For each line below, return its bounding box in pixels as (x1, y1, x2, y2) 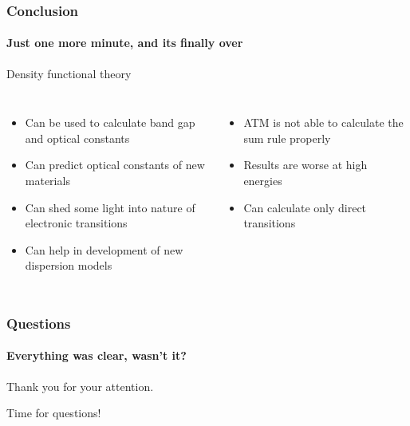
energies (243, 172, 282, 189)
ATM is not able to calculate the (243, 114, 404, 131)
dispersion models (25, 257, 112, 274)
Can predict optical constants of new (25, 156, 205, 173)
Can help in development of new (25, 241, 183, 258)
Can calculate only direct (243, 199, 367, 215)
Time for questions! (6, 404, 101, 421)
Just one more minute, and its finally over (6, 34, 243, 51)
